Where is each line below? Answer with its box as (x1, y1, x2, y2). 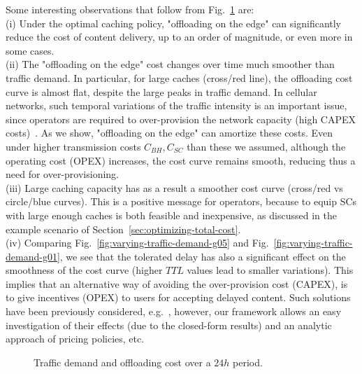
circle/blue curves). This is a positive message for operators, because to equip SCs (6, 194, 357, 209)
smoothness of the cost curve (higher (6, 263, 163, 277)
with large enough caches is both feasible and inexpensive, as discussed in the (6, 207, 337, 222)
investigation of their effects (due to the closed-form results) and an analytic (6, 317, 332, 332)
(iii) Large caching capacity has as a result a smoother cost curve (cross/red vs (6, 180, 343, 195)
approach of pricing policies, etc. (6, 331, 145, 346)
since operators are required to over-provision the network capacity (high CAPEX (6, 111, 356, 126)
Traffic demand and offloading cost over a (34, 354, 211, 369)
